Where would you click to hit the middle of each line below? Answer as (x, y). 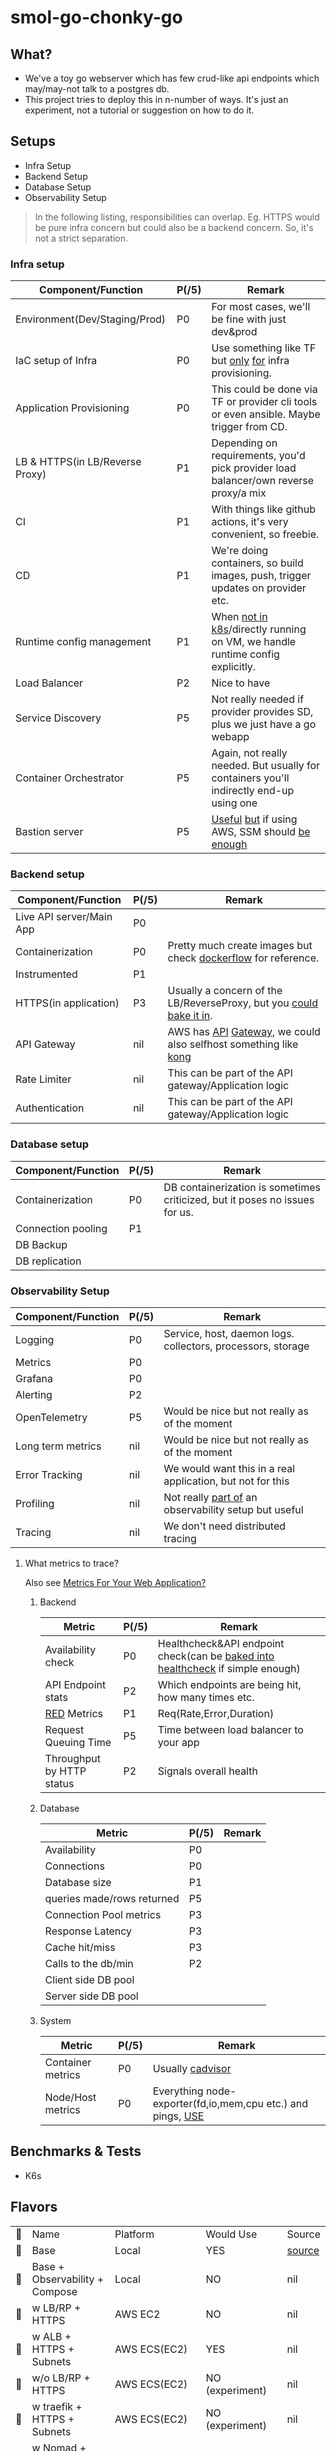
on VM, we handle (254, 642)
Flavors (34, 2207)
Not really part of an (210, 1497)
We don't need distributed (225, 1526)
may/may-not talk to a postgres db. (97, 89)
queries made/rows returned (112, 1898)
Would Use (231, 2234)
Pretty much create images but (240, 946)
